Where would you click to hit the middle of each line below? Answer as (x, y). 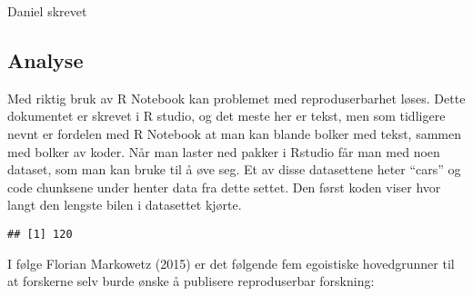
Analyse (45, 59)
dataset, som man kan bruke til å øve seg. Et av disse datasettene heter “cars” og (234, 169)
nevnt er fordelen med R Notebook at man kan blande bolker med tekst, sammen (234, 133)
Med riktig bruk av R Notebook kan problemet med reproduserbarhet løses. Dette (236, 98)
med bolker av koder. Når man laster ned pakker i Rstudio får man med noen (224, 151)
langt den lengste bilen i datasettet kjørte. (125, 205)
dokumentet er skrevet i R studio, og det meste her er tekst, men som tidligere (226, 116)
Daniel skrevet (47, 11)
